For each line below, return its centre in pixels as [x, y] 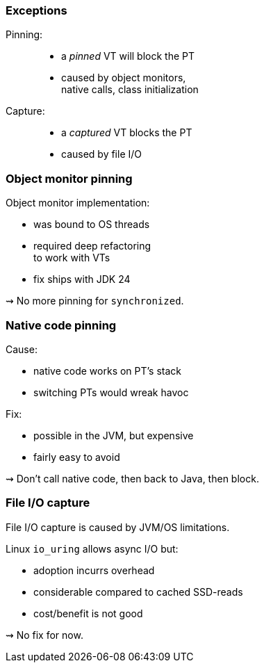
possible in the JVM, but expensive [114, 435]
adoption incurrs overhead [94, 570]
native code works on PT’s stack [108, 370]
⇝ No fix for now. [44, 635]
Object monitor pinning [69, 178]
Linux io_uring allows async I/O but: [92, 548]
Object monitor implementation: [78, 203]
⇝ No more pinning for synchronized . [95, 301]
